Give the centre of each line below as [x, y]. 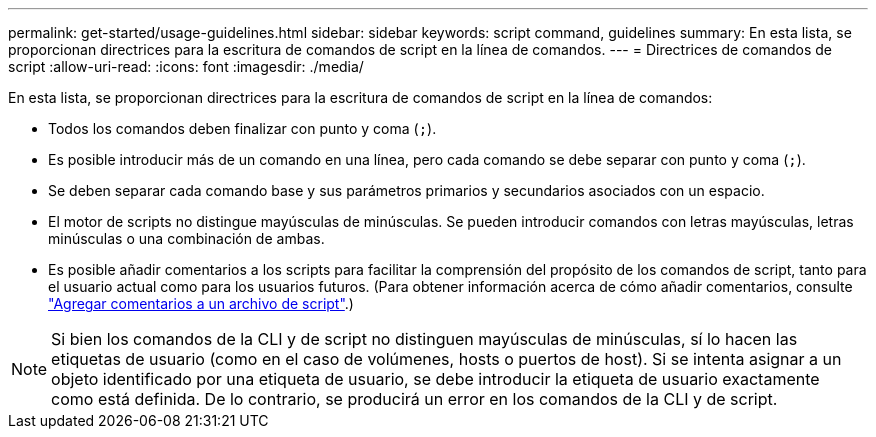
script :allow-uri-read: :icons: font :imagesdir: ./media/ [186, 66]
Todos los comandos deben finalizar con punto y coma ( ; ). [242, 128]
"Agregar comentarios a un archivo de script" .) [201, 303]
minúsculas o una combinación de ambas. [186, 238]
